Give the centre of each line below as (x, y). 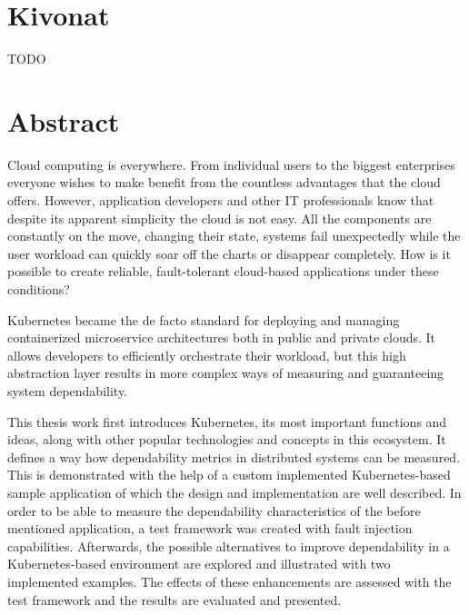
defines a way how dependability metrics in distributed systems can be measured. (234, 456)
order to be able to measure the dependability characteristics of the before (214, 510)
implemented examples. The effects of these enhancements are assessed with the (230, 581)
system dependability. (68, 390)
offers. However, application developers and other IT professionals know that (221, 200)
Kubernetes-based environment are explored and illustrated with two (199, 564)
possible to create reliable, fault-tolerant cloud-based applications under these (223, 271)
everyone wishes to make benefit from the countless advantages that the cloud (224, 182)
